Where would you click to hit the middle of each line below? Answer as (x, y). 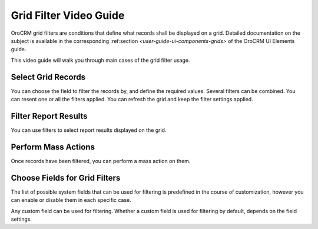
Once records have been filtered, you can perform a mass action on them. (101, 161)
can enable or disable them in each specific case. (71, 200)
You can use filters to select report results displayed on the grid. (89, 130)
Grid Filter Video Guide (68, 15)
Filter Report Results (49, 116)
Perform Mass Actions (53, 147)
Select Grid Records (48, 77)
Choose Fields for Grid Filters (66, 177)
